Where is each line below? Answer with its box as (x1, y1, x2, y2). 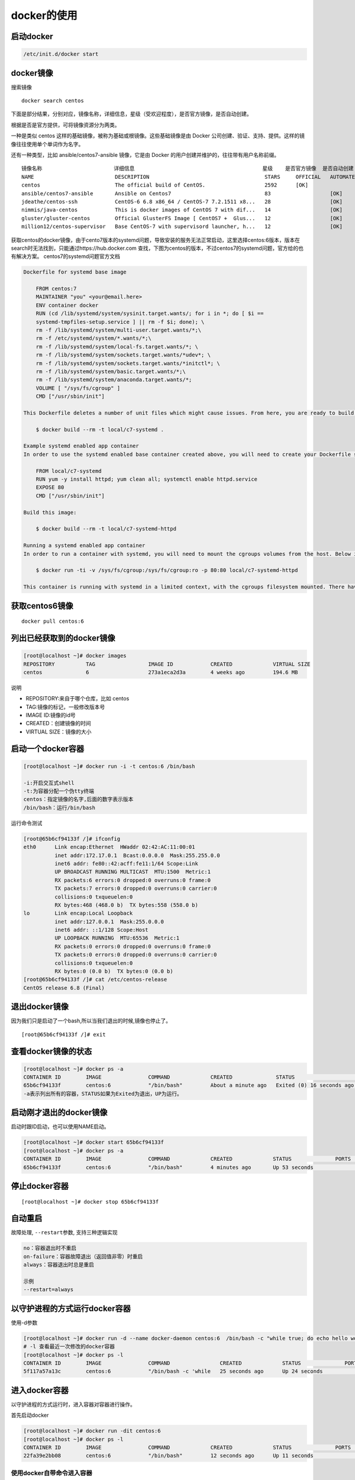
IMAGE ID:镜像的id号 (25, 712, 76, 719)
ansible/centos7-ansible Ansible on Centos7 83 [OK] (21, 190, 343, 197)
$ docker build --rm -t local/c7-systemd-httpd (35, 526, 177, 532)
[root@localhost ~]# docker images (23, 652, 127, 659)
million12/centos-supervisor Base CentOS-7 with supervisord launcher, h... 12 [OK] (21, 223, 343, 230)
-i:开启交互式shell (23, 779, 75, 786)
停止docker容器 (11, 1181, 69, 1191)
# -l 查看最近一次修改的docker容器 (23, 1343, 115, 1350)
